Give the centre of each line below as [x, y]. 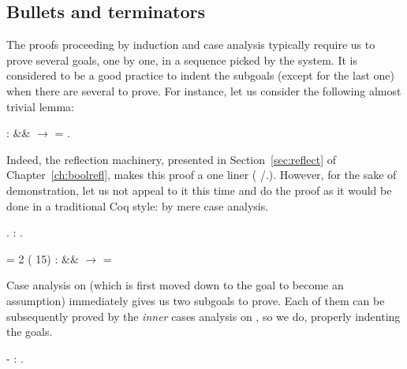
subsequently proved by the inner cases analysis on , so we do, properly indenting [203, 316]
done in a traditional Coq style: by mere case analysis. [138, 205]
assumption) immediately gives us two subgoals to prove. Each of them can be [196, 300]
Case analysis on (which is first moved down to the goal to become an [175, 285]
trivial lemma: [40, 106]
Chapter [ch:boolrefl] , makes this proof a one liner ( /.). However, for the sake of [202, 175]
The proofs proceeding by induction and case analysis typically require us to [191, 45]
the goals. [30, 332]
